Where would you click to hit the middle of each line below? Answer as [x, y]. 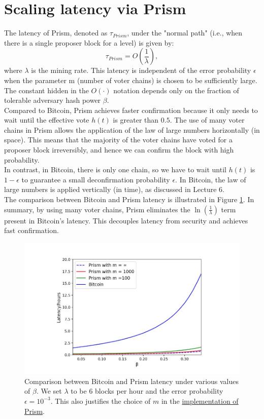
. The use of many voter [207, 120]
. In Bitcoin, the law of [211, 179]
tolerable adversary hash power [53, 100]
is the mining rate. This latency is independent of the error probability [141, 70]
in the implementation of [200, 401]
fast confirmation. [31, 230]
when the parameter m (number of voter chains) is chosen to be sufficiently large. [131, 80]
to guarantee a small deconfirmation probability [96, 179]
